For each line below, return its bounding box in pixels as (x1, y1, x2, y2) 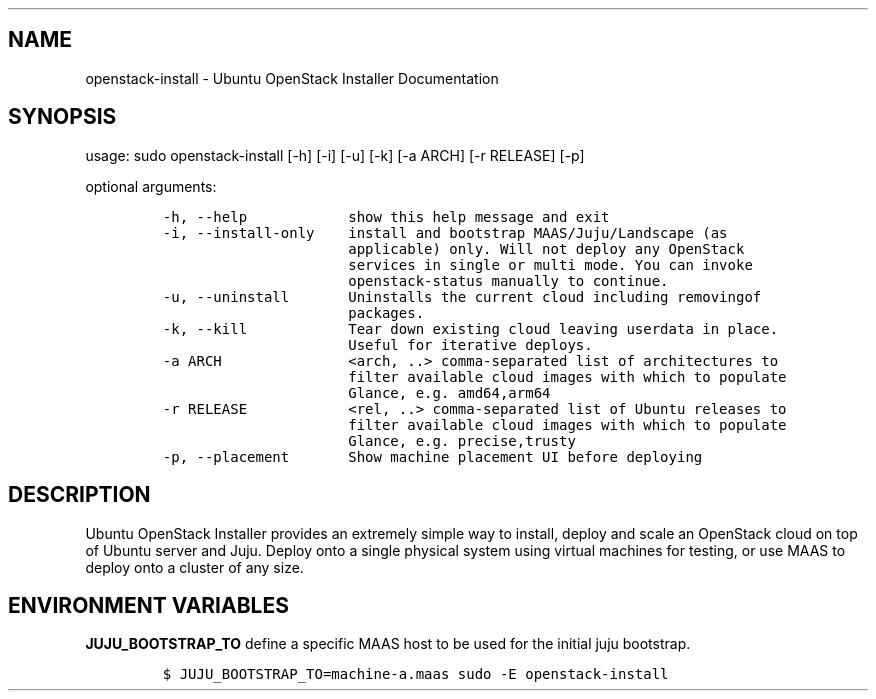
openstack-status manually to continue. (348, 272, 669, 289)
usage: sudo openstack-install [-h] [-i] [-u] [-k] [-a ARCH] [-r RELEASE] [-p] (85, 146, 585, 164)
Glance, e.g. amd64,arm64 (348, 384, 551, 401)
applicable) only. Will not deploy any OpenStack (348, 240, 745, 257)
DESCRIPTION (8, 482, 151, 508)
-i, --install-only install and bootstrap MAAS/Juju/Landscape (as (162, 224, 728, 241)
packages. (348, 304, 425, 321)
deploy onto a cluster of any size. (85, 558, 304, 576)
